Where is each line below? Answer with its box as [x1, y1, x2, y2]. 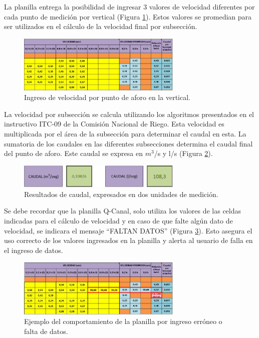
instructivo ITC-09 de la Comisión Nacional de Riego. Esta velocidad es [4, 118, 224, 129]
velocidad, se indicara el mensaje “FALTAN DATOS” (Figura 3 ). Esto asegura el [4, 225, 252, 235]
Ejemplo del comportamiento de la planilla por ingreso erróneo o [24, 316, 222, 326]
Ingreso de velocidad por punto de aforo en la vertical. [24, 92, 190, 102]
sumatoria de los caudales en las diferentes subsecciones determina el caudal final [4, 138, 253, 148]
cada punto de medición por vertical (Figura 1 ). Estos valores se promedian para [4, 11, 252, 21]
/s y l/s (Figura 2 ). [154, 148, 213, 158]
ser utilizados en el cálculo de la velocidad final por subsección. [4, 21, 197, 31]
